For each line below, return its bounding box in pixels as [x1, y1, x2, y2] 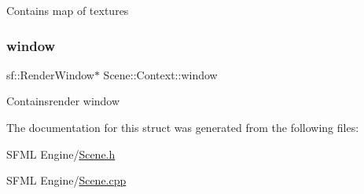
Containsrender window [6, 93, 120, 109]
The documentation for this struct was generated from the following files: [6, 119, 359, 135]
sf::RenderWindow [6, 66, 94, 82]
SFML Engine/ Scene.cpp [6, 172, 127, 189]
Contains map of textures [6, 2, 129, 18]
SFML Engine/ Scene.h [6, 145, 116, 162]
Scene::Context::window [103, 66, 218, 82]
